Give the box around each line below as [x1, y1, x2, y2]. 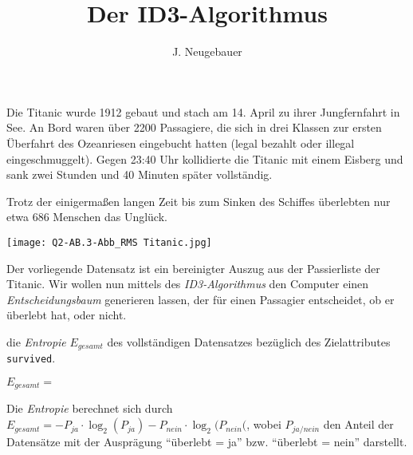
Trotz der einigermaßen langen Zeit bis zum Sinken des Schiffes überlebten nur [6, 192, 391, 209]
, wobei [246, 416, 281, 433]
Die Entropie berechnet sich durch [6, 400, 173, 417]
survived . [6, 350, 56, 366]
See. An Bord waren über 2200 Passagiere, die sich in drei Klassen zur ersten [6, 119, 382, 136]
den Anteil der [323, 416, 394, 433]
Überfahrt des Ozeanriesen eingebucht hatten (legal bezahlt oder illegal [6, 134, 355, 151]
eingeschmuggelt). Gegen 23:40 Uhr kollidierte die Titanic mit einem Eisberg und [6, 150, 403, 167]
